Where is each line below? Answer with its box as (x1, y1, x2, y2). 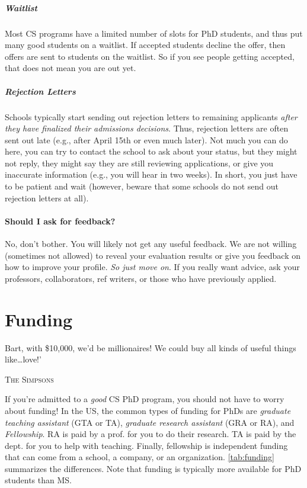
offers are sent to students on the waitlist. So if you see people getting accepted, (5, 50, 295, 62)
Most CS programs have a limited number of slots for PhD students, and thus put (5, 27, 303, 39)
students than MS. (5, 474, 72, 486)
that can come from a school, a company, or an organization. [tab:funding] (5, 451, 274, 463)
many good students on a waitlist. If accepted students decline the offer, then (5, 38, 286, 51)
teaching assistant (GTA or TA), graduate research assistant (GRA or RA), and (5, 416, 295, 428)
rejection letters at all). (5, 191, 89, 204)
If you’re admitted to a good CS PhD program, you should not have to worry (5, 393, 284, 405)
